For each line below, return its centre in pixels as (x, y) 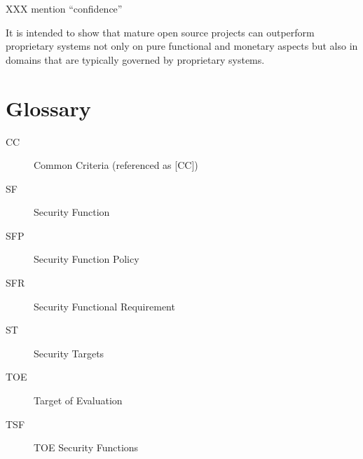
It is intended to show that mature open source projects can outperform (160, 32)
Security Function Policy (87, 259)
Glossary (48, 108)
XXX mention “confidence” (64, 8)
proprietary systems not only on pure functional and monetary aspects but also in (182, 46)
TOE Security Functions (86, 447)
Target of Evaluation (78, 400)
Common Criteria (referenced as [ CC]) (116, 165)
